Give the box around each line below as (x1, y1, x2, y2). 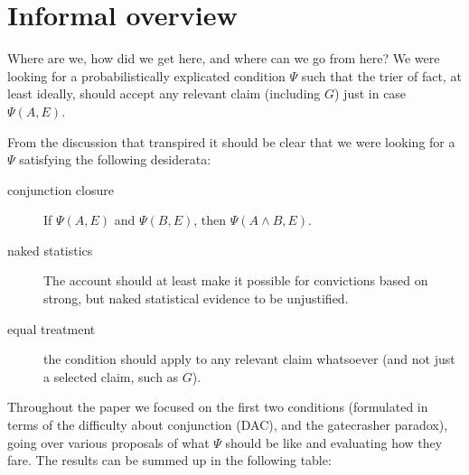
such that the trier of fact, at (301, 66, 462, 85)
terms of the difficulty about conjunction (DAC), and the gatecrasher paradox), (7, 415, 448, 434)
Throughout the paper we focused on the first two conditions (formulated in (7, 397, 428, 416)
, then (193, 210, 227, 229)
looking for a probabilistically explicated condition (7, 66, 286, 85)
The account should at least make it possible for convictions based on (43, 271, 428, 290)
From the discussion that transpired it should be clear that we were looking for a (7, 132, 455, 151)
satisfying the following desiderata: (19, 150, 211, 169)
